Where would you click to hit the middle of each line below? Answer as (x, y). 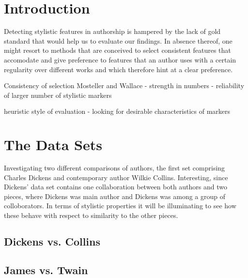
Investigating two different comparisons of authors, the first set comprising (115, 168)
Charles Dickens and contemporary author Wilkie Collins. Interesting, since (116, 177)
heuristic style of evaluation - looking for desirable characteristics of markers (117, 111)
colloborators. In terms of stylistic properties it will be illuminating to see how (120, 206)
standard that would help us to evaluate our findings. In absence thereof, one (118, 40)
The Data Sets (53, 145)
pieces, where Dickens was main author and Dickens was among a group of (115, 196)
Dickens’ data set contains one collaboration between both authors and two (116, 187)
